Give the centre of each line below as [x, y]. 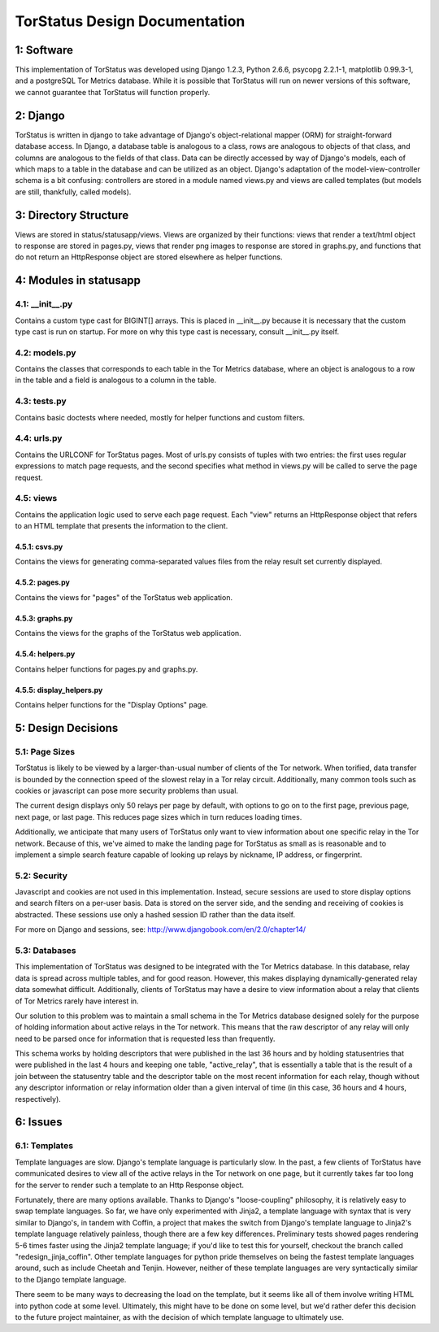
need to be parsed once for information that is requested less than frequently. [145, 1038]
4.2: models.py [46, 352]
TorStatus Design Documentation [130, 21]
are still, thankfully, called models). [73, 192]
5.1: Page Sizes [45, 751]
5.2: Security [41, 876]
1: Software [44, 50]
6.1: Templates [44, 1146]
